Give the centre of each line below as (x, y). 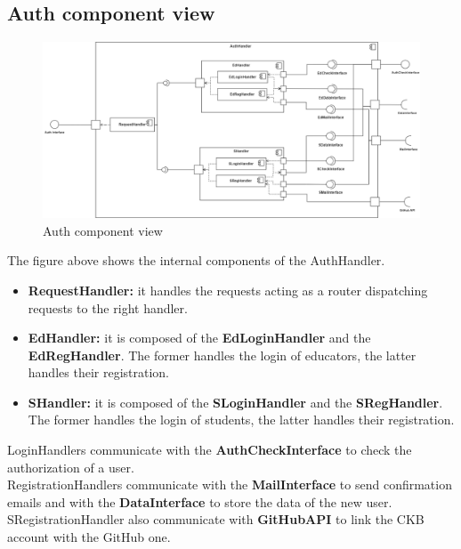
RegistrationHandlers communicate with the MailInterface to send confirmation (230, 484)
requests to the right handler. (108, 307)
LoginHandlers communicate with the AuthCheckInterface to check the (210, 450)
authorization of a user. (71, 467)
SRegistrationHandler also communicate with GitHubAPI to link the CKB (216, 519)
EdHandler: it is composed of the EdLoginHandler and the (199, 338)
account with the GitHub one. (89, 537)
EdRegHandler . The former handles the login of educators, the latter (222, 355)
